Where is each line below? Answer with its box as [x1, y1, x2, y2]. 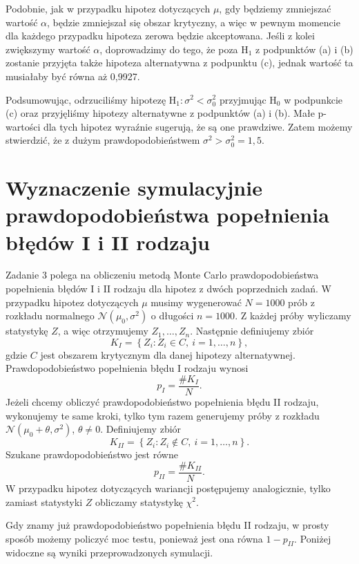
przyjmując [219, 92, 266, 106]
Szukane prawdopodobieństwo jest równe [6, 447, 178, 462]
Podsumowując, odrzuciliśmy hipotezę [6, 92, 166, 106]
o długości [151, 308, 194, 323]
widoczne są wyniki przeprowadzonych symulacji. [6, 545, 213, 560]
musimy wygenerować [151, 294, 242, 309]
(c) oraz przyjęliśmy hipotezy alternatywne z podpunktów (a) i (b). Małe [6, 106, 315, 120]
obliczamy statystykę [95, 494, 183, 509]
